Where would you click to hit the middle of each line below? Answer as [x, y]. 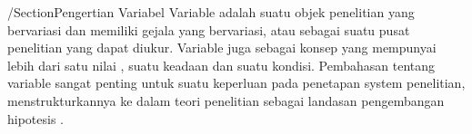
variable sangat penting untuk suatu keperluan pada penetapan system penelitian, [236, 83]
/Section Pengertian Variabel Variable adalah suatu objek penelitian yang [211, 12]
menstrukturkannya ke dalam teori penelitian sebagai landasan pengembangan [226, 100]
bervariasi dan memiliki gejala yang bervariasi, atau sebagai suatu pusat [209, 29]
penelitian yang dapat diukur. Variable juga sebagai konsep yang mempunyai [222, 48]
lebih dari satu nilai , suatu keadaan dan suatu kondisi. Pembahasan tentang [221, 65]
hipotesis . [35, 118]
